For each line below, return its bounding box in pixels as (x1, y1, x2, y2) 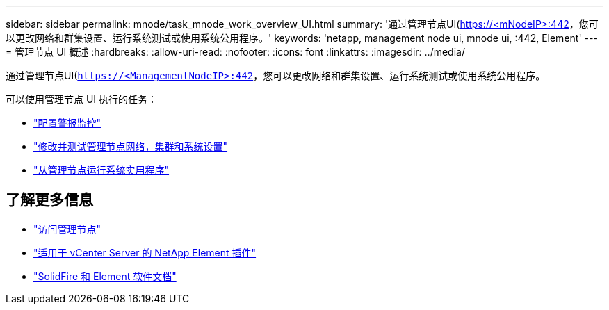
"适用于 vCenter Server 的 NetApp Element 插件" (33, 246, 257, 259)
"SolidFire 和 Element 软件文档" (33, 270, 177, 282)
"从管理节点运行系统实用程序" (33, 164, 170, 176)
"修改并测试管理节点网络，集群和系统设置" (33, 140, 228, 152)
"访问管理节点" (33, 222, 101, 235)
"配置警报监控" (33, 117, 101, 129)
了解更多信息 (6, 191, 93, 209)
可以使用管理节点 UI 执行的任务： (6, 93, 158, 105)
